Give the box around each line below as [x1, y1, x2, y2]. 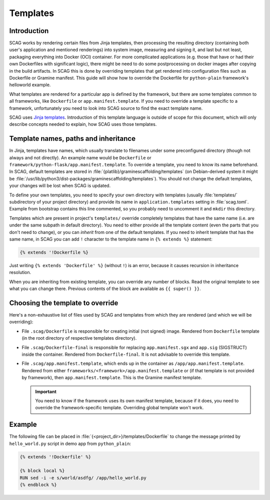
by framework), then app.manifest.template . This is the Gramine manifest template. [21, 375, 202, 381]
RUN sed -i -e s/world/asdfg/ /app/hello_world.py [19, 475, 147, 480]
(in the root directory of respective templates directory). [21, 335, 137, 341]
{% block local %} [19, 468, 65, 473]
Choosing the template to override [9, 299, 118, 307]
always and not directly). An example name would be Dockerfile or [9, 154, 151, 160]
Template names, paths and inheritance [9, 134, 136, 143]
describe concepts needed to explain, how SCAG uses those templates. [9, 121, 157, 127]
